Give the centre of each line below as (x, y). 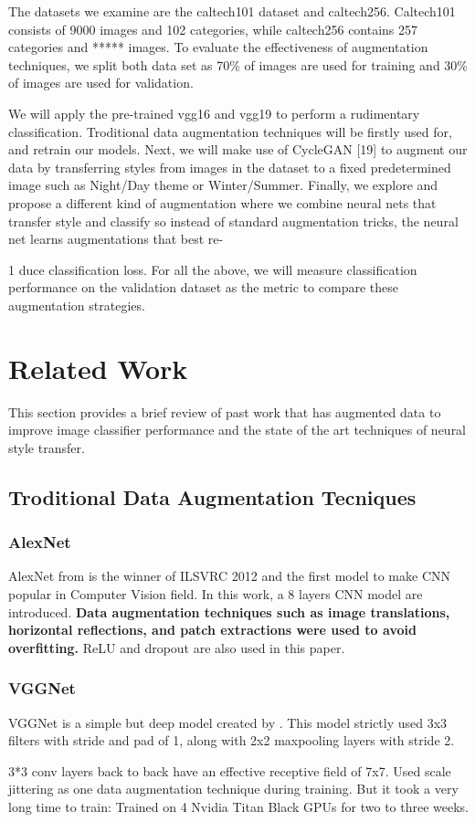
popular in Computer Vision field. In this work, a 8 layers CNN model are (216, 594)
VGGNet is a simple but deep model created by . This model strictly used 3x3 (228, 722)
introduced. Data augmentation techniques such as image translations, (229, 611)
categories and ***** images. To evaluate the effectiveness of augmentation (218, 47)
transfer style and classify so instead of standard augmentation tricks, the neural (233, 221)
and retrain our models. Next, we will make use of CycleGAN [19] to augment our (238, 149)
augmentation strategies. (77, 305)
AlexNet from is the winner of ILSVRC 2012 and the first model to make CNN (230, 576)
